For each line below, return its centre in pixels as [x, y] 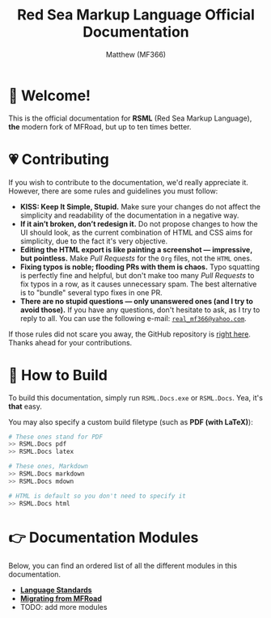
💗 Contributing [59, 159]
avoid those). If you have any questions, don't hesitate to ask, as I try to [140, 310]
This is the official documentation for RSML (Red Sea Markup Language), [130, 118]
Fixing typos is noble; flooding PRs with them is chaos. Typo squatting [140, 267]
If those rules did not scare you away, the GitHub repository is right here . [129, 334]
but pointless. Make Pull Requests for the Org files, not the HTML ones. [136, 258]
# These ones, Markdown [49, 467]
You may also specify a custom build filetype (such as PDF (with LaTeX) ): [131, 421]
